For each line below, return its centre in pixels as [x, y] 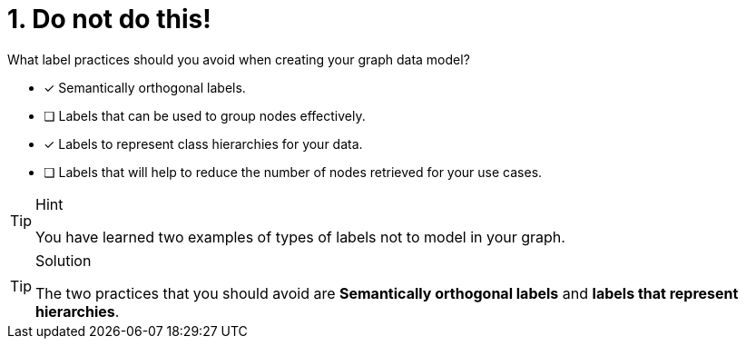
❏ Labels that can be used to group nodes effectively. [205, 115]
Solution [64, 260]
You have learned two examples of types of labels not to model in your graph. [300, 237]
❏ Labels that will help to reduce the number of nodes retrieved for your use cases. [293, 172]
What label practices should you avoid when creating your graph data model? [239, 59]
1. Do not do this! [109, 19]
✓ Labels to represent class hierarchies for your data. [203, 143]
